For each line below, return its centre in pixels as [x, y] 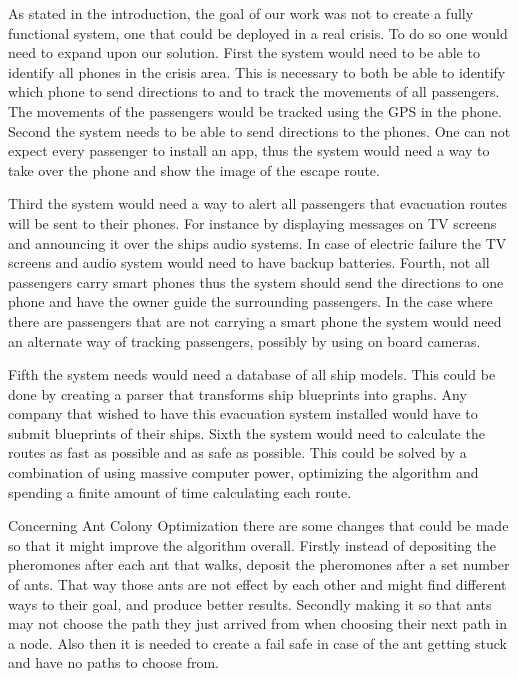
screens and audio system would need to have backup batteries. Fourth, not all [249, 262]
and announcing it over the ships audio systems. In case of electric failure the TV [257, 242]
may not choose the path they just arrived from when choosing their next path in [257, 623]
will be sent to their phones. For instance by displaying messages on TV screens [252, 222]
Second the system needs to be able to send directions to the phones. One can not [259, 130]
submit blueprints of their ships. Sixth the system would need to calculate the [246, 432]
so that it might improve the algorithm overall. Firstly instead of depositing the [252, 544]
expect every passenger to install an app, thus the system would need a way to [249, 150]
